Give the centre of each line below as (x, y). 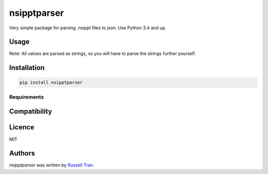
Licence (22, 127)
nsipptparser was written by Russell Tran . (52, 165)
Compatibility (31, 112)
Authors (22, 153)
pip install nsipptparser (51, 83)
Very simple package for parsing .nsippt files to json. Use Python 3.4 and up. (88, 28)
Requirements (27, 97)
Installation (27, 68)
